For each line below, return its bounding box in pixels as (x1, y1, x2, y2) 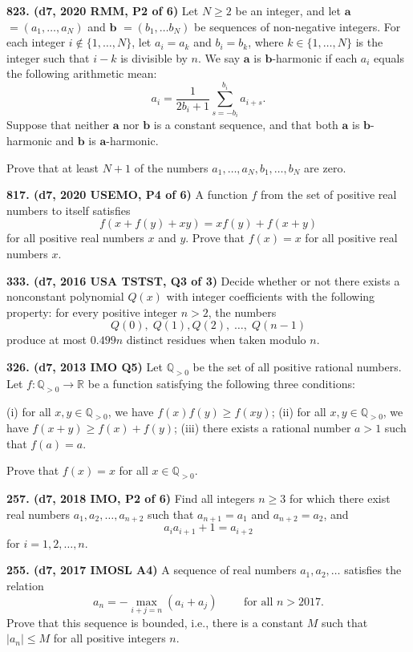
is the (355, 34, 383, 51)
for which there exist (289, 490, 391, 507)
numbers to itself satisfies (6, 201, 131, 218)
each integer (6, 34, 66, 51)
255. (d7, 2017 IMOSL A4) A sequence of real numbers (6, 561, 297, 578)
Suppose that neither (6, 116, 110, 133)
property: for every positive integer (6, 303, 178, 320)
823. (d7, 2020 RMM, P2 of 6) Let (6, 2, 199, 18)
